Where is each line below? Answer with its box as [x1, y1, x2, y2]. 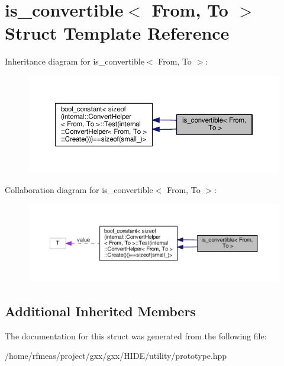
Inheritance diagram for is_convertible [5, 55, 144, 68]
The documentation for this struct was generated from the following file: [5, 329, 267, 342]
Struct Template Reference [5, 21, 230, 45]
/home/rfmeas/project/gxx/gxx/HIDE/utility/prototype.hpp [5, 349, 227, 362]
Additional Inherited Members [5, 301, 196, 320]
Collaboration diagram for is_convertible [5, 184, 153, 196]
